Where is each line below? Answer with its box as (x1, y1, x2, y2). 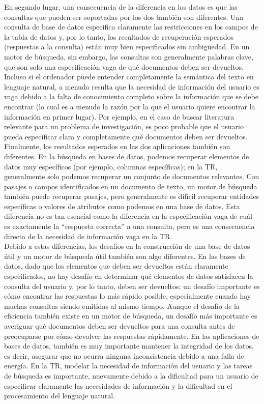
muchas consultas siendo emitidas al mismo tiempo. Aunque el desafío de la (4, 300, 240, 311)
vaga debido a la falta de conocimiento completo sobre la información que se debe (4, 91, 258, 102)
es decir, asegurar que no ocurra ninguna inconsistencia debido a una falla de (4, 350, 244, 361)
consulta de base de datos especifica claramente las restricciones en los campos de (4, 21, 258, 32)
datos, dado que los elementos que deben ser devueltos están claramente (4, 261, 228, 271)
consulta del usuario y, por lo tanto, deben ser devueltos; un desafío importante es (4, 280, 260, 291)
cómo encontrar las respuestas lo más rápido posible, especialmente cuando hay (4, 291, 251, 301)
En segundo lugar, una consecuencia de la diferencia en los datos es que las (4, 2, 238, 12)
